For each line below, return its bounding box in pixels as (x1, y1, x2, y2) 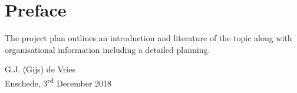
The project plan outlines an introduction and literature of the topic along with (5, 32, 292, 44)
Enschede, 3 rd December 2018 (5, 75, 112, 89)
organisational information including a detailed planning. (5, 43, 210, 55)
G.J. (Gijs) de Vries (5, 63, 75, 75)
